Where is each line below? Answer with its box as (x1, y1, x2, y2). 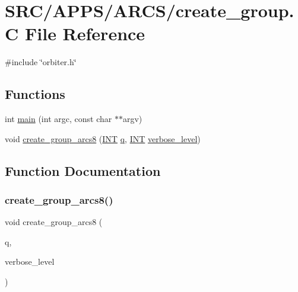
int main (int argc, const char (5, 113, 112, 125)
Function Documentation (5, 161, 161, 179)
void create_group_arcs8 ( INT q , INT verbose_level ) (5, 132, 201, 145)
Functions (5, 85, 65, 103)
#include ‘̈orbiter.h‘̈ (5, 56, 77, 68)
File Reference (24, 21, 145, 46)
